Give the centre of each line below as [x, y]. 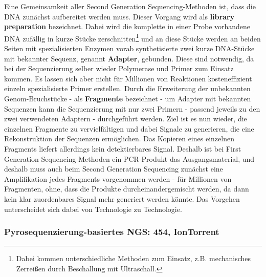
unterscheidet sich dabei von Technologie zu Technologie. [93, 209]
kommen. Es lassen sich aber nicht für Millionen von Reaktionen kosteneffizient [128, 78]
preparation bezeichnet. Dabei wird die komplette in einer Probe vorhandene [127, 26]
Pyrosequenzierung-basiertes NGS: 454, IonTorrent [112, 232]
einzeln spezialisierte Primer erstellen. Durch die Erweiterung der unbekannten [127, 88]
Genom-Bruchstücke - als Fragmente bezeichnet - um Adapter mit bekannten [128, 98]
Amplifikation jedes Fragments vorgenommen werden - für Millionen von [118, 178]
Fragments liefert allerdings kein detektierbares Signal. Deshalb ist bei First [123, 148]
